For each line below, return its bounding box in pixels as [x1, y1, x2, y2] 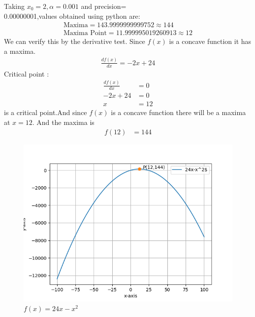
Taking [4, 1, 25, 11]
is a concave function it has [169, 36, 252, 46]
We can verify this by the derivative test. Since [4, 36, 145, 46]
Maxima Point [63, 30, 107, 37]
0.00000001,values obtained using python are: [4, 10, 140, 21]
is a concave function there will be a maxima [111, 107, 246, 118]
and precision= [81, 1, 127, 11]
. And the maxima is [32, 117, 95, 127]
